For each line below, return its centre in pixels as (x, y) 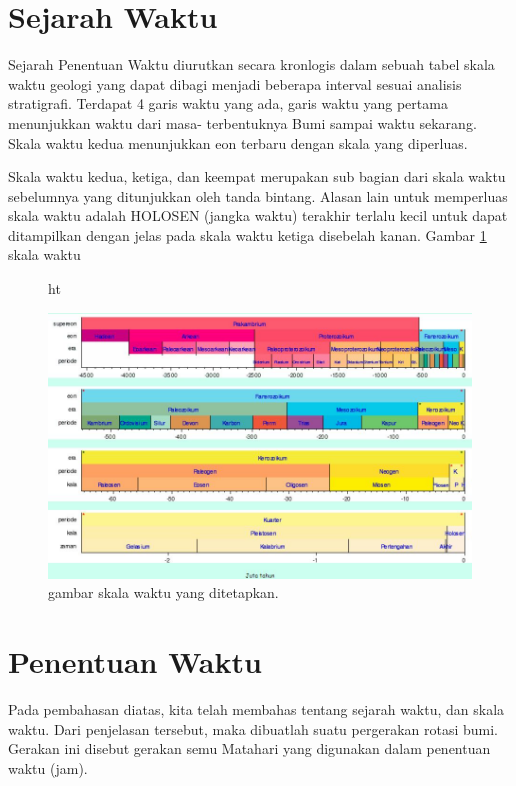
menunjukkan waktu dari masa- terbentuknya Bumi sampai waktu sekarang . (242, 122)
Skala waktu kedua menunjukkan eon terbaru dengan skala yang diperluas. (238, 142)
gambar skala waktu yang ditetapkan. (163, 592)
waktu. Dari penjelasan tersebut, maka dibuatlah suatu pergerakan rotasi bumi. (253, 728)
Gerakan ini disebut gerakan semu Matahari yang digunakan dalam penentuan (249, 748)
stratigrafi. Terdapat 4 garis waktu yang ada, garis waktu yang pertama (228, 103)
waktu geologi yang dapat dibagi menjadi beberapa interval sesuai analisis (235, 83)
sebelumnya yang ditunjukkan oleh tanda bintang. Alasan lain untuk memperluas (258, 195)
